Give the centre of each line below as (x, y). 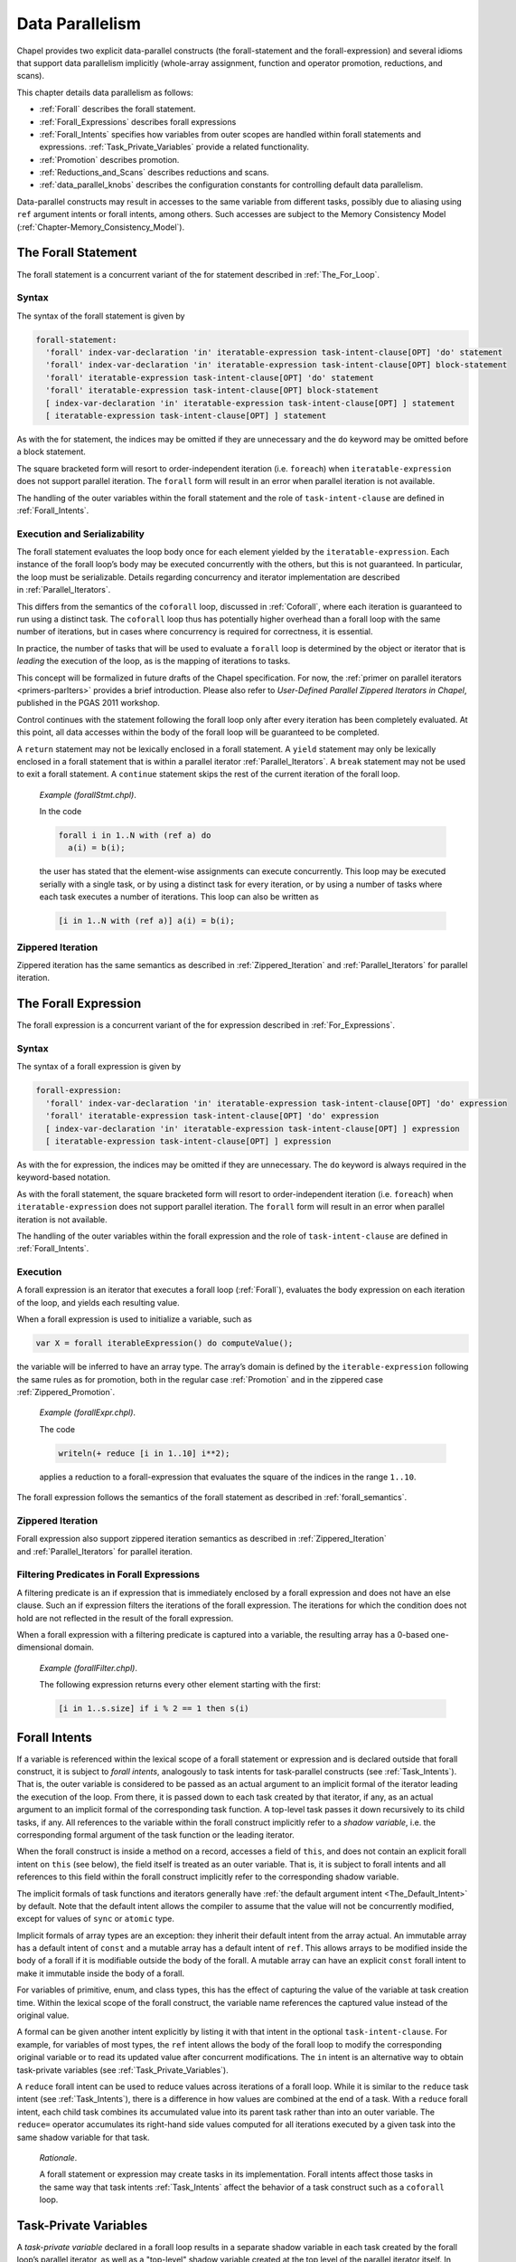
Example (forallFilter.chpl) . (88, 1668)
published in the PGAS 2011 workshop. (88, 703)
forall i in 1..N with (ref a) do (135, 836)
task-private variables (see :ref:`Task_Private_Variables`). (123, 2070)
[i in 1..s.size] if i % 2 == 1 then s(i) (154, 1709)
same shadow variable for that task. (83, 2137)
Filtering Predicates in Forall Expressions (108, 1574)
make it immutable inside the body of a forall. (101, 1973)
